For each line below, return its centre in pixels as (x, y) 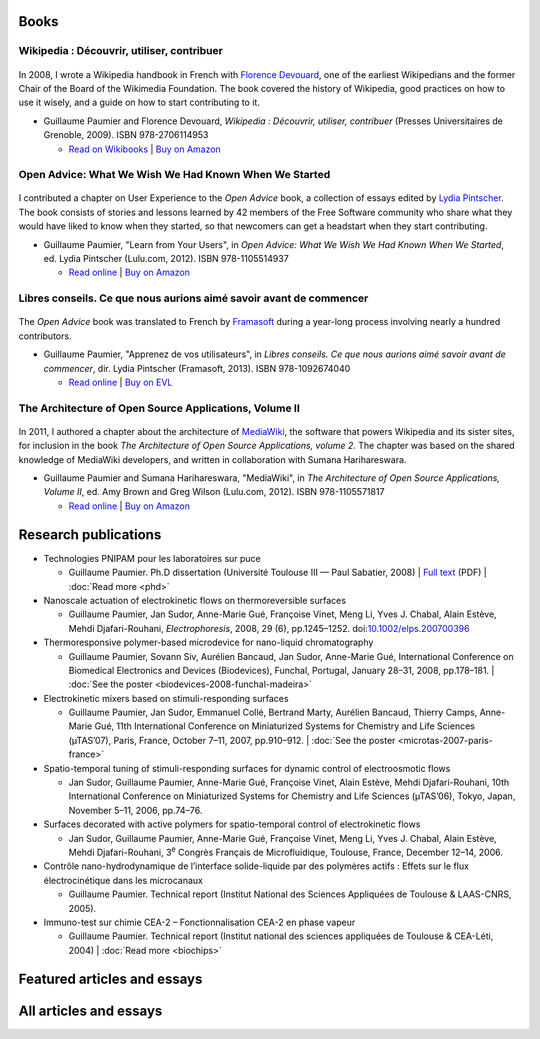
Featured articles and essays (110, 978)
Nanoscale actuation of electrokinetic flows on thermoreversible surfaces (195, 600)
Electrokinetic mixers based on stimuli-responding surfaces (166, 698)
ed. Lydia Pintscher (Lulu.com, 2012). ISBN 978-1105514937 (166, 259)
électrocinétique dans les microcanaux (123, 880)
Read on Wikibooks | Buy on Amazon (145, 149)
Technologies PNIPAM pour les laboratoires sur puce (152, 558)
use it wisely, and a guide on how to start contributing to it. (139, 102)
